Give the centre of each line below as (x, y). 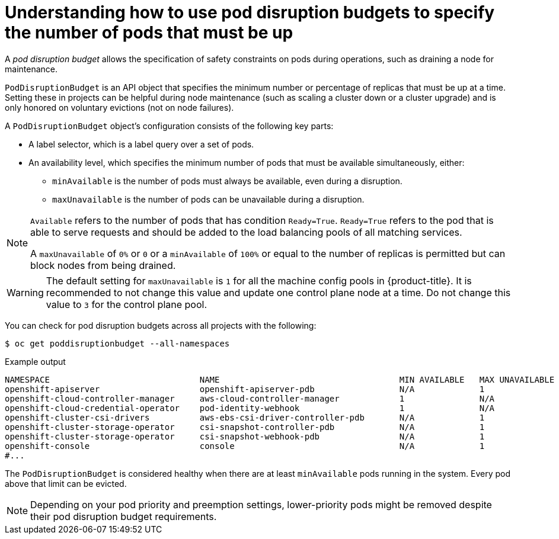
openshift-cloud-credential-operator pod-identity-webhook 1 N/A (250, 408)
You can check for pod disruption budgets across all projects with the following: (161, 325)
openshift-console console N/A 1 (245, 446)
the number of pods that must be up (149, 33)
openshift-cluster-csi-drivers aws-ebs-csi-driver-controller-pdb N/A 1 (245, 417)
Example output (35, 361)
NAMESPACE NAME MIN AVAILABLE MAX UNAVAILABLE (280, 379)
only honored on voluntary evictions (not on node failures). (119, 107)
